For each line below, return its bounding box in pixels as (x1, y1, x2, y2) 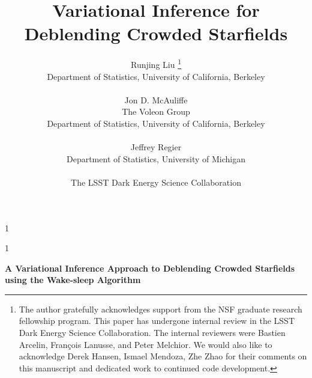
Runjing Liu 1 (130, 56, 182, 70)
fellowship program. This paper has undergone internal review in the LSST (19, 314, 295, 327)
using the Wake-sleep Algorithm (5, 273, 141, 286)
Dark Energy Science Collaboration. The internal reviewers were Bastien (19, 326, 286, 339)
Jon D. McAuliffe (124, 93, 188, 106)
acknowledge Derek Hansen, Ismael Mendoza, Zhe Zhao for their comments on (19, 350, 307, 362)
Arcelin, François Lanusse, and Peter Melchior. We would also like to (19, 338, 272, 350)
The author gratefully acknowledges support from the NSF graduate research (19, 302, 302, 315)
